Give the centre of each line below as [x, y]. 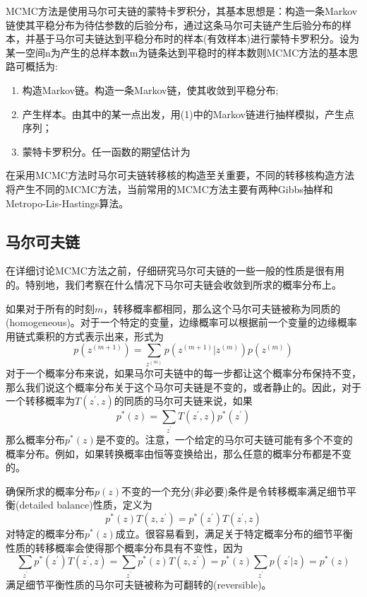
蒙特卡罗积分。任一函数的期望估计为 [106, 151]
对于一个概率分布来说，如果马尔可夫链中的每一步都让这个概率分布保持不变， [183, 372]
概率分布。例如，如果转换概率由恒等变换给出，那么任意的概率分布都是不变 [179, 453]
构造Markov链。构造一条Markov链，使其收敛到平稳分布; [150, 89]
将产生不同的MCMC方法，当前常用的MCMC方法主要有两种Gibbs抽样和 [169, 189]
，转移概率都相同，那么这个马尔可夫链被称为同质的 [222, 308]
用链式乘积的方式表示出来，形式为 [85, 336]
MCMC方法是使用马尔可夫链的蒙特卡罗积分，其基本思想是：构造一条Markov [182, 11]
